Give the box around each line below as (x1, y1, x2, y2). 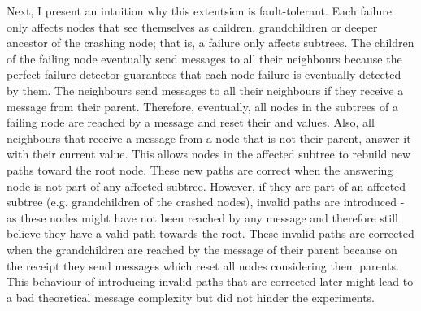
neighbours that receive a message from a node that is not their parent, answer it (7, 129, 411, 146)
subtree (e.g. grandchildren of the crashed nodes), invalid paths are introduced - (7, 193, 405, 210)
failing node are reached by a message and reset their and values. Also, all (7, 114, 375, 131)
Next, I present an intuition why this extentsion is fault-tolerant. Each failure (7, 2, 392, 19)
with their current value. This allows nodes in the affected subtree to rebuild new (7, 145, 411, 162)
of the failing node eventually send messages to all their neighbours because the (7, 50, 402, 67)
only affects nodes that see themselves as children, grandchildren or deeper (7, 18, 378, 35)
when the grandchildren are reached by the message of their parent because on (7, 240, 397, 257)
